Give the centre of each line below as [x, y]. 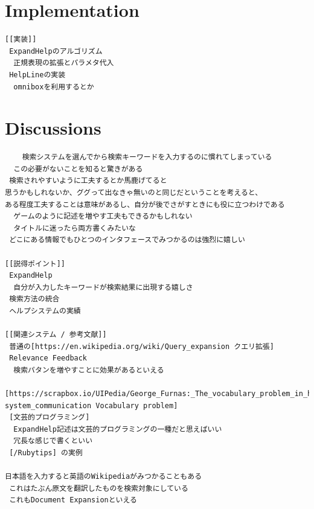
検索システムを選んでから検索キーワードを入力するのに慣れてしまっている [147, 157]
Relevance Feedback [48, 358]
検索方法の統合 [34, 299]
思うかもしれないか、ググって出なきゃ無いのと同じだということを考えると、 [134, 193]
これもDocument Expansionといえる [73, 500]
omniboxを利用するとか [54, 87]
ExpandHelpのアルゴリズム [56, 51]
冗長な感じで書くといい [53, 441]
